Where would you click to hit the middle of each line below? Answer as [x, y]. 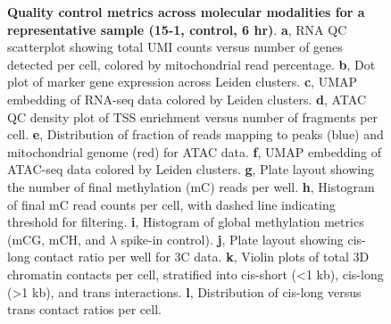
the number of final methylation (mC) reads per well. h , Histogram [191, 186]
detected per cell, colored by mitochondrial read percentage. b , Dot [191, 64]
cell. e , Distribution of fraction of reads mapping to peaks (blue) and [195, 134]
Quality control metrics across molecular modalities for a [186, 12]
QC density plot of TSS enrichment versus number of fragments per [193, 116]
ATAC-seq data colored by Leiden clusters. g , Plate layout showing [191, 169]
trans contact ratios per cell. [84, 309]
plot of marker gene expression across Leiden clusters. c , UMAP [183, 82]
